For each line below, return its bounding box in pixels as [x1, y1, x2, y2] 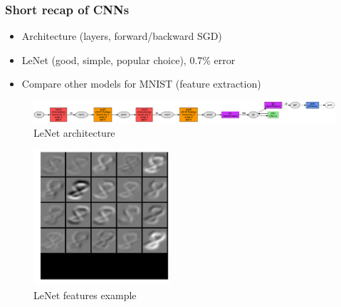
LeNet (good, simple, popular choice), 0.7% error [21, 52, 236, 67]
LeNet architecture [33, 125, 115, 140]
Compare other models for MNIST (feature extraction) [21, 76, 261, 91]
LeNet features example [33, 287, 137, 302]
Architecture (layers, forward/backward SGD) [21, 28, 222, 43]
